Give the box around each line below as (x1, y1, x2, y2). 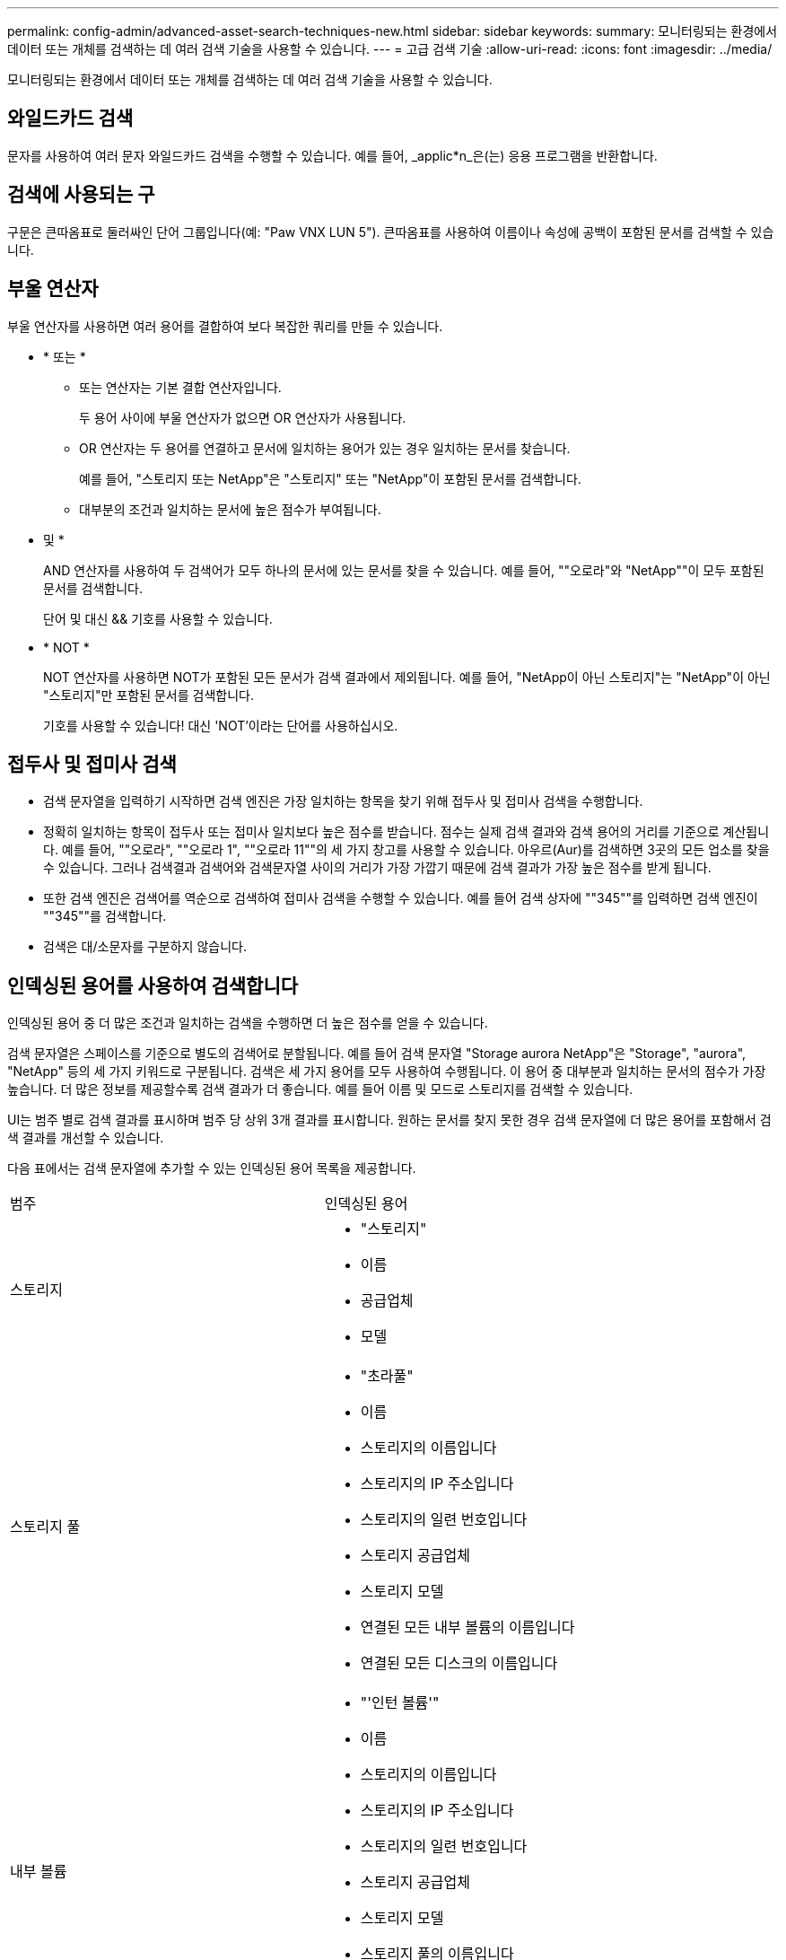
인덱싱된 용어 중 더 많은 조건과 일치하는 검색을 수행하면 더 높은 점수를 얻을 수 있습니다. (7, 1015, 488, 1031)
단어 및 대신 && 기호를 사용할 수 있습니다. (43, 610, 273, 626)
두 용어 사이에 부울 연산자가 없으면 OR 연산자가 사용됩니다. (79, 409, 406, 425)
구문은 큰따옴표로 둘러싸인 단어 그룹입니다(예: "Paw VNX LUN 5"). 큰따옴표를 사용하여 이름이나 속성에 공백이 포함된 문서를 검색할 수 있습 (7, 223, 774, 240)
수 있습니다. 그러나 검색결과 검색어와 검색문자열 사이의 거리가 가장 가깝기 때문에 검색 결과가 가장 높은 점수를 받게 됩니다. (43, 860, 712, 876)
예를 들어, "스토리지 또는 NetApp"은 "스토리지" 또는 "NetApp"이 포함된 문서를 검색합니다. (79, 470, 581, 486)
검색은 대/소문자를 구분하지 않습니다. (43, 939, 247, 955)
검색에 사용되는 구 (7, 183, 155, 206)
